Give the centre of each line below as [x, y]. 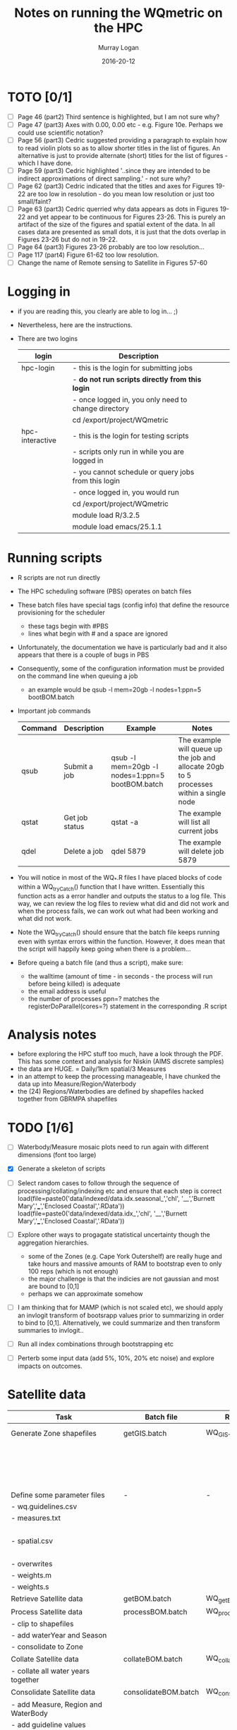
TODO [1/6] [41, 1127]
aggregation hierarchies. [53, 1242]
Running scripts [55, 558]
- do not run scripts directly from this [137, 380]
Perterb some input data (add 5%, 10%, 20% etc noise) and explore [116, 1358]
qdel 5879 [128, 852]
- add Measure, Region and [56, 1704]
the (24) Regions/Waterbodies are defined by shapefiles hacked [111, 1091]
